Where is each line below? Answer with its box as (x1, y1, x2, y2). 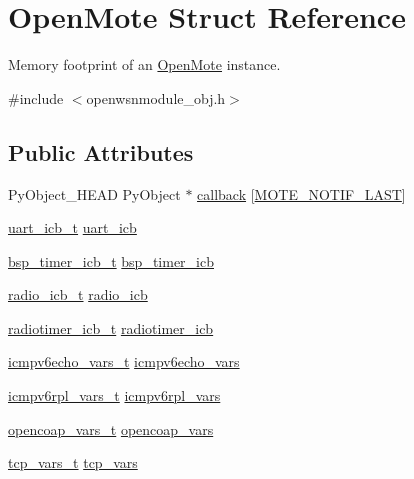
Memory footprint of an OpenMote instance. (8, 54, 281, 75)
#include (8, 87, 64, 108)
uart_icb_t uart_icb (8, 217, 137, 238)
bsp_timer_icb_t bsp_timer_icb (8, 250, 214, 271)
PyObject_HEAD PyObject (8, 183, 181, 204)
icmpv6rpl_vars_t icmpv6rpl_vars (8, 385, 221, 406)
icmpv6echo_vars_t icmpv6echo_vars (8, 351, 240, 372)
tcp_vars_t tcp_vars (8, 452, 138, 473)
